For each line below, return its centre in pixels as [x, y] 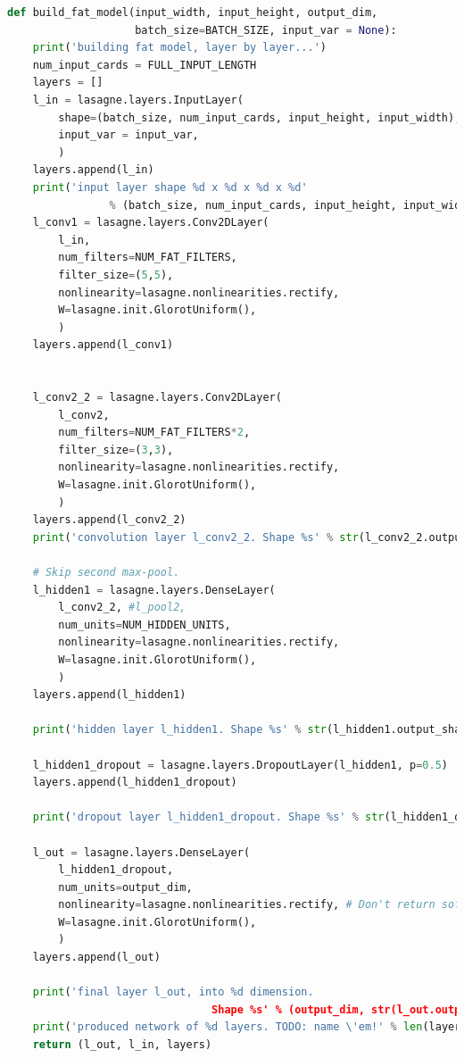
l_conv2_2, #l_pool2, [122, 608]
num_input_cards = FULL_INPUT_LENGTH [145, 65]
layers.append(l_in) [93, 170]
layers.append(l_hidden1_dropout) [135, 783]
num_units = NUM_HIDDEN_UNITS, [145, 625]
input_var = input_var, [128, 135]
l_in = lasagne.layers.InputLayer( [138, 100]
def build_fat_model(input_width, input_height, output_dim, [193, 12]
